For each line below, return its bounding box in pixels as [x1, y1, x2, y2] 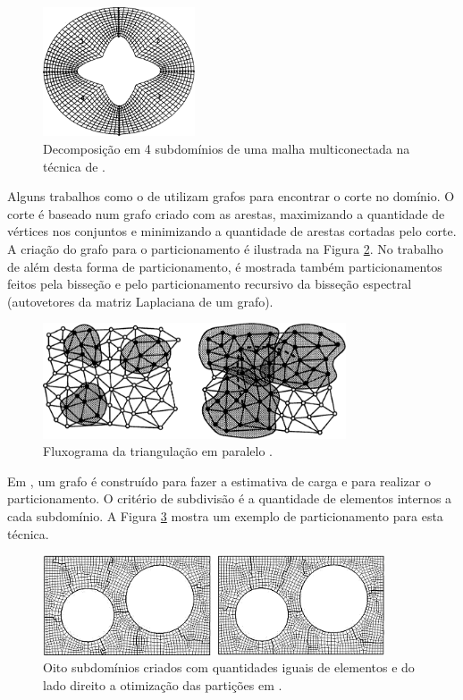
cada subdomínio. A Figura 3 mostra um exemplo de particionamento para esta [7, 506, 443, 525]
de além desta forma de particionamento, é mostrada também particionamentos [7, 257, 442, 275]
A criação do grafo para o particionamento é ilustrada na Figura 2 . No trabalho [7, 239, 443, 257]
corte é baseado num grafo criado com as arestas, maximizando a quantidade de [7, 204, 445, 223]
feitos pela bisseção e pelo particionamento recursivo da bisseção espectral [7, 274, 412, 293]
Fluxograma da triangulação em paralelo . [43, 442, 274, 460]
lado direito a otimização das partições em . [43, 675, 282, 694]
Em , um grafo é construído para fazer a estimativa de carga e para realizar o [7, 471, 431, 490]
